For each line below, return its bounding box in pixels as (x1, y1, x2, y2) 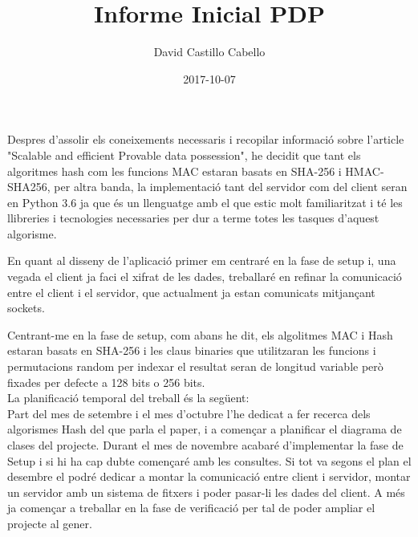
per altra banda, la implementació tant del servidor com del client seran (54, 178, 408, 195)
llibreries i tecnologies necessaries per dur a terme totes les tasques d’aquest (7, 210, 379, 226)
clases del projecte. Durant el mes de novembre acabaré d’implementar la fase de (7, 437, 404, 453)
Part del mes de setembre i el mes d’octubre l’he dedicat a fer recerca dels (7, 405, 371, 421)
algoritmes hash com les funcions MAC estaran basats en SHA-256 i (7, 162, 342, 179)
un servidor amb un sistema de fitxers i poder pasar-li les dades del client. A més (7, 483, 405, 500)
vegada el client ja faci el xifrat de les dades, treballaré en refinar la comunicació (7, 268, 402, 285)
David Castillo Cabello (153, 43, 266, 60)
